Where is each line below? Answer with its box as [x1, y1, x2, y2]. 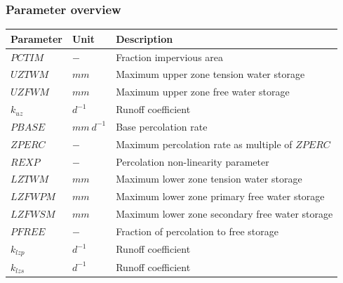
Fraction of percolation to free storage [116, 224, 279, 238]
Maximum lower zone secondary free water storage [116, 206, 333, 221]
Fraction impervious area [116, 49, 224, 64]
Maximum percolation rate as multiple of [116, 136, 292, 151]
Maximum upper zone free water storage [116, 84, 290, 99]
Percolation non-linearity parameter [116, 154, 269, 169]
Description [116, 31, 173, 46]
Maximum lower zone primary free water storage [116, 189, 325, 204]
